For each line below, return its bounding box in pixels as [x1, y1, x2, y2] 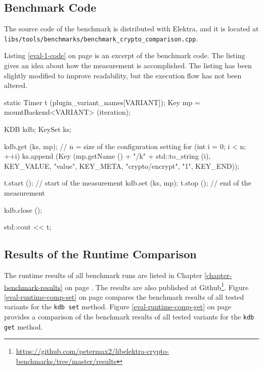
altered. [4, 80, 27, 90]
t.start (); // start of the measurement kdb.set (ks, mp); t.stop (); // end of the [4, 177, 251, 188]
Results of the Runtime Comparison [4, 246, 197, 262]
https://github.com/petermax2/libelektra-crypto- [16, 346, 169, 356]
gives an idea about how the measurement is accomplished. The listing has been [4, 60, 252, 71]
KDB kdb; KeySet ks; [4, 124, 72, 134]
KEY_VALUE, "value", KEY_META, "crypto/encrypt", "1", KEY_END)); [4, 160, 240, 171]
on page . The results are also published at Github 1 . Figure [65, 280, 249, 292]
